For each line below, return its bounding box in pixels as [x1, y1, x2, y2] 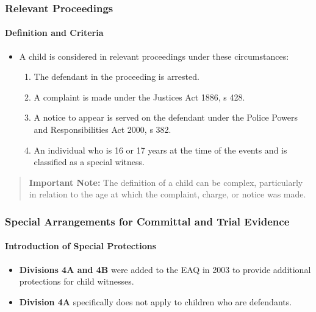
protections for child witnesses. [19, 275, 134, 288]
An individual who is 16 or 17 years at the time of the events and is [34, 143, 287, 156]
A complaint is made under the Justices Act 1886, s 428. [34, 90, 245, 103]
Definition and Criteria [5, 26, 104, 39]
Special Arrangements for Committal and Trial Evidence [5, 213, 290, 229]
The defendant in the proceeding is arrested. [34, 70, 199, 83]
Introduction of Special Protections [5, 239, 156, 252]
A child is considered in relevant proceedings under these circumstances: [19, 49, 289, 62]
